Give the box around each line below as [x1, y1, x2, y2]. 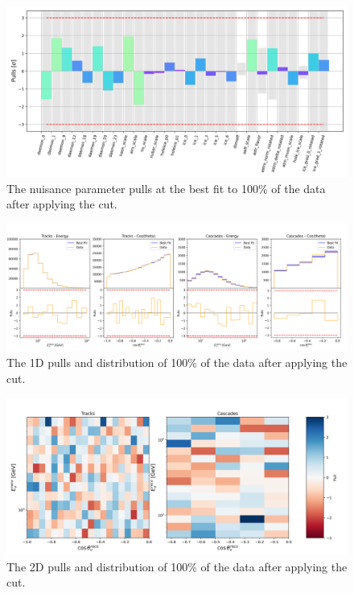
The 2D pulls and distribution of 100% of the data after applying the [6, 558, 348, 574]
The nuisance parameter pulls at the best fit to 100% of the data [6, 179, 326, 196]
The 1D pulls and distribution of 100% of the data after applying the [6, 354, 348, 371]
